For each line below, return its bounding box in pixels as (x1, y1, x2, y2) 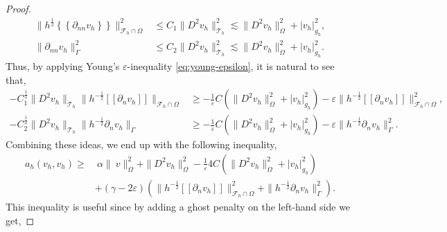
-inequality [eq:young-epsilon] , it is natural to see (127, 59, 335, 73)
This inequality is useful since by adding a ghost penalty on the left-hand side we (6, 199, 351, 213)
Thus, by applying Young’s (6, 59, 120, 73)
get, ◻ (6, 213, 35, 227)
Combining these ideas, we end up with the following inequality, (6, 137, 277, 152)
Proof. (6, 1, 31, 15)
